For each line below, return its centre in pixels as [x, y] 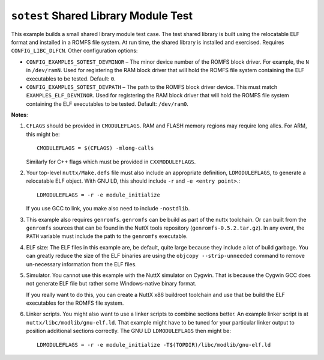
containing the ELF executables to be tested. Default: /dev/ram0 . [107, 104]
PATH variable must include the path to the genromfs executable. [107, 236]
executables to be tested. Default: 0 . [71, 79]
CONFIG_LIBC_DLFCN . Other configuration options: [74, 50]
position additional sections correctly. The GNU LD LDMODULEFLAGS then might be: [128, 331]
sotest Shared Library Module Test [102, 16]
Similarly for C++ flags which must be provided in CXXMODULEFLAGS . [111, 162]
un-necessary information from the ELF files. [82, 264]
